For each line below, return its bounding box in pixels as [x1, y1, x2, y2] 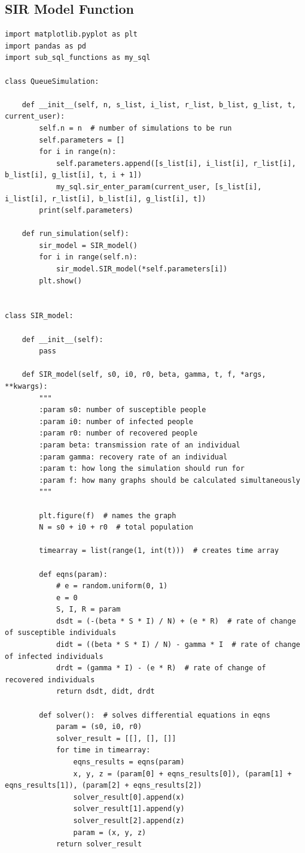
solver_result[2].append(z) [73, 816, 185, 825]
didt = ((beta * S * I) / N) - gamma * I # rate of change [56, 640, 300, 649]
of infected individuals [5, 652, 103, 661]
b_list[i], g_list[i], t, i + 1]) [5, 171, 142, 180]
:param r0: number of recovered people [39, 429, 198, 438]
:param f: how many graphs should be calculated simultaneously [39, 476, 300, 485]
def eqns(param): [39, 570, 108, 579]
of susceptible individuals [5, 628, 117, 637]
